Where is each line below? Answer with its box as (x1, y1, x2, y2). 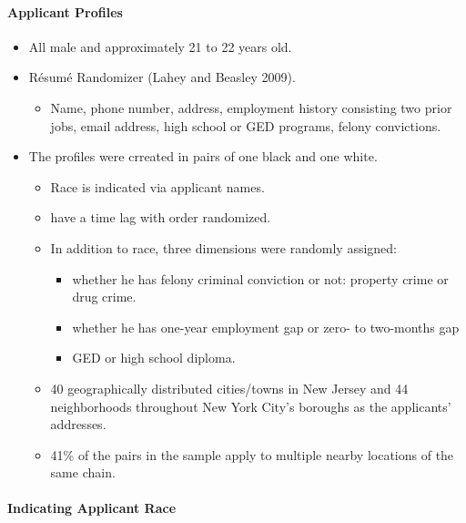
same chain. (50, 463, 116, 482)
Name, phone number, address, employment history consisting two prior (50, 97, 452, 117)
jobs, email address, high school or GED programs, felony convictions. (50, 116, 441, 135)
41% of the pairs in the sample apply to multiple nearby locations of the (50, 445, 454, 464)
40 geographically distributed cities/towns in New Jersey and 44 (50, 378, 409, 397)
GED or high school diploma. (72, 348, 236, 367)
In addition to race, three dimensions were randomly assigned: (50, 238, 398, 257)
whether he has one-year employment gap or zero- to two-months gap (72, 317, 460, 336)
